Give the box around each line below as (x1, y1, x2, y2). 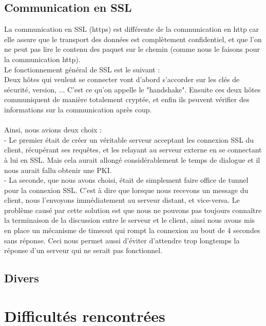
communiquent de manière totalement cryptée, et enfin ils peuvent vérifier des (4, 94, 250, 105)
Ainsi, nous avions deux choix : (4, 124, 102, 135)
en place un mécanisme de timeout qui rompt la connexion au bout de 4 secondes (4, 225, 260, 236)
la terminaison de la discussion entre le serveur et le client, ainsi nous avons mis (4, 215, 255, 225)
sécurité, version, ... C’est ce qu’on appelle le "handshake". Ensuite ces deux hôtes (4, 84, 261, 94)
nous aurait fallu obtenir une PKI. (4, 164, 112, 175)
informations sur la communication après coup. (4, 104, 152, 114)
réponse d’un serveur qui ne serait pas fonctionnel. (4, 245, 163, 256)
